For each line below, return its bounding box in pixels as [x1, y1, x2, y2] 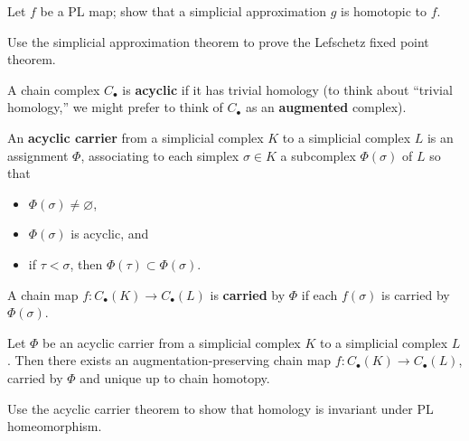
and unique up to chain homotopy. [80, 368, 270, 387]
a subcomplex [280, 145, 356, 164]
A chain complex [7, 80, 100, 99]
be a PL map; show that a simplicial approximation [40, 2, 326, 20]
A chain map [7, 285, 79, 304]
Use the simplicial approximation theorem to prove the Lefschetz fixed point [7, 32, 429, 51]
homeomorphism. [7, 417, 102, 436]
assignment [7, 145, 69, 164]
